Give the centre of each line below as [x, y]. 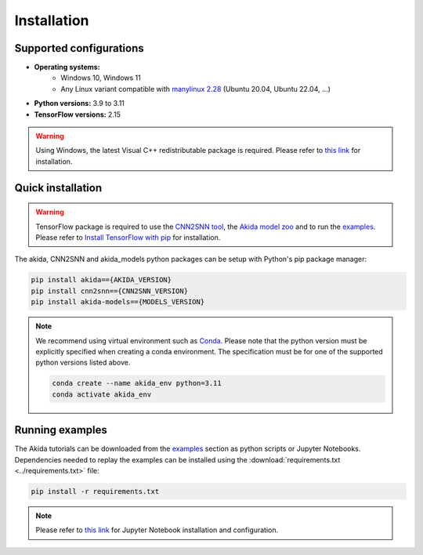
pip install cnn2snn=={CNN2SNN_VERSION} [109, 291]
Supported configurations [79, 48]
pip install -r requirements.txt [95, 491]
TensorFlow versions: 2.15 [78, 114]
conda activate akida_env [102, 394]
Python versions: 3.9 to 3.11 [80, 103]
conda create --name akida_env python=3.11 [137, 383]
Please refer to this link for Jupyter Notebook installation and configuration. [157, 530]
